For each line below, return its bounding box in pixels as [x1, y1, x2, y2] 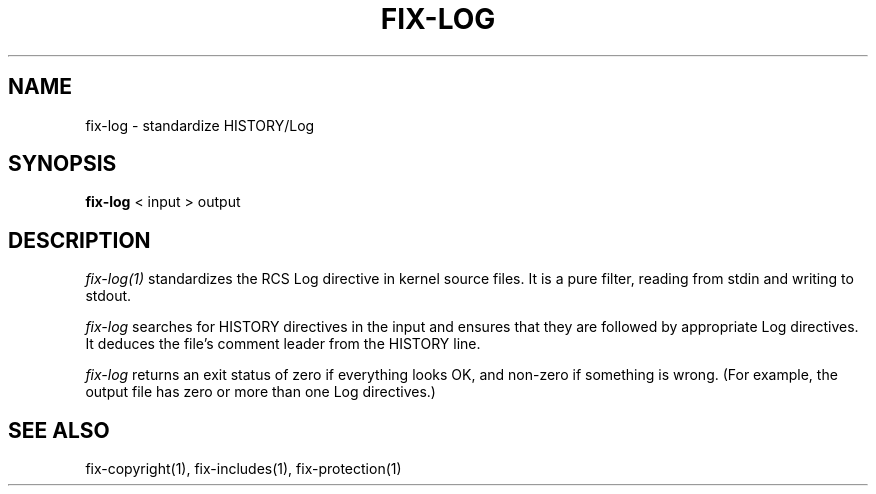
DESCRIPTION [8, 227, 151, 253]
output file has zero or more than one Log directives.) [85, 383, 436, 401]
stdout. [85, 287, 132, 305]
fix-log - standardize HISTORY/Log [85, 116, 315, 134]
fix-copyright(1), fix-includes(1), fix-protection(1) [85, 460, 402, 478]
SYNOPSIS [8, 151, 117, 177]
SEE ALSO [8, 417, 110, 443]
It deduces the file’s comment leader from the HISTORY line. [85, 335, 481, 353]
